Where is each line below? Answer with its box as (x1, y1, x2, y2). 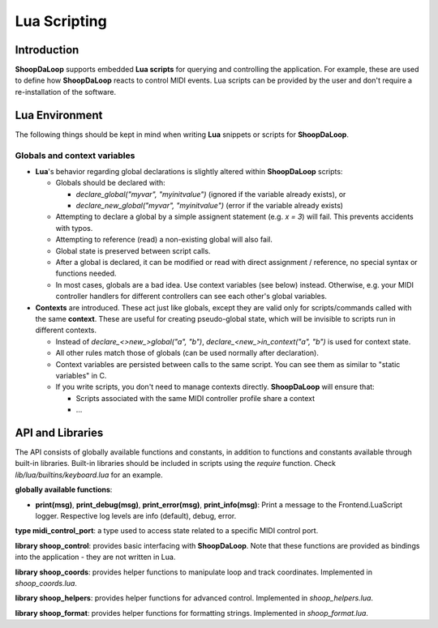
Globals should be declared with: (55, 178, 165, 188)
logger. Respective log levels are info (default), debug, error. (35, 511, 237, 520)
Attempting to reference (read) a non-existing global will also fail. (55, 235, 273, 245)
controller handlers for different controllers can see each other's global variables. (55, 292, 328, 301)
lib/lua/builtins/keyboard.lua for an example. (15, 470, 164, 480)
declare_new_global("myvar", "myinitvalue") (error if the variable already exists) (75, 201, 344, 211)
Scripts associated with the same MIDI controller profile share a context (75, 393, 316, 403)
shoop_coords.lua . (15, 578, 77, 587)
